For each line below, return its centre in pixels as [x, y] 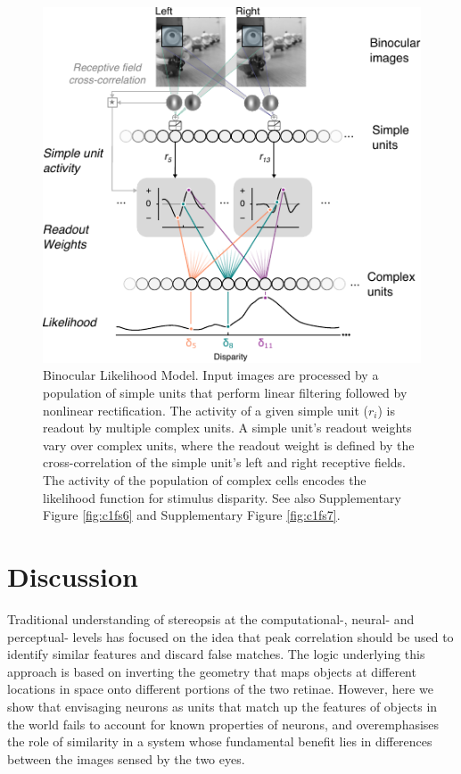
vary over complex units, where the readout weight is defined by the [229, 445]
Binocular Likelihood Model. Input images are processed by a [211, 375]
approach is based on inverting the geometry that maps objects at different [212, 671]
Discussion [73, 576]
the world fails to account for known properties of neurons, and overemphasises [223, 724]
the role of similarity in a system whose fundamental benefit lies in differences [220, 741]
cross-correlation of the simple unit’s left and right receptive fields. [224, 462]
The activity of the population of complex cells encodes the [205, 480]
